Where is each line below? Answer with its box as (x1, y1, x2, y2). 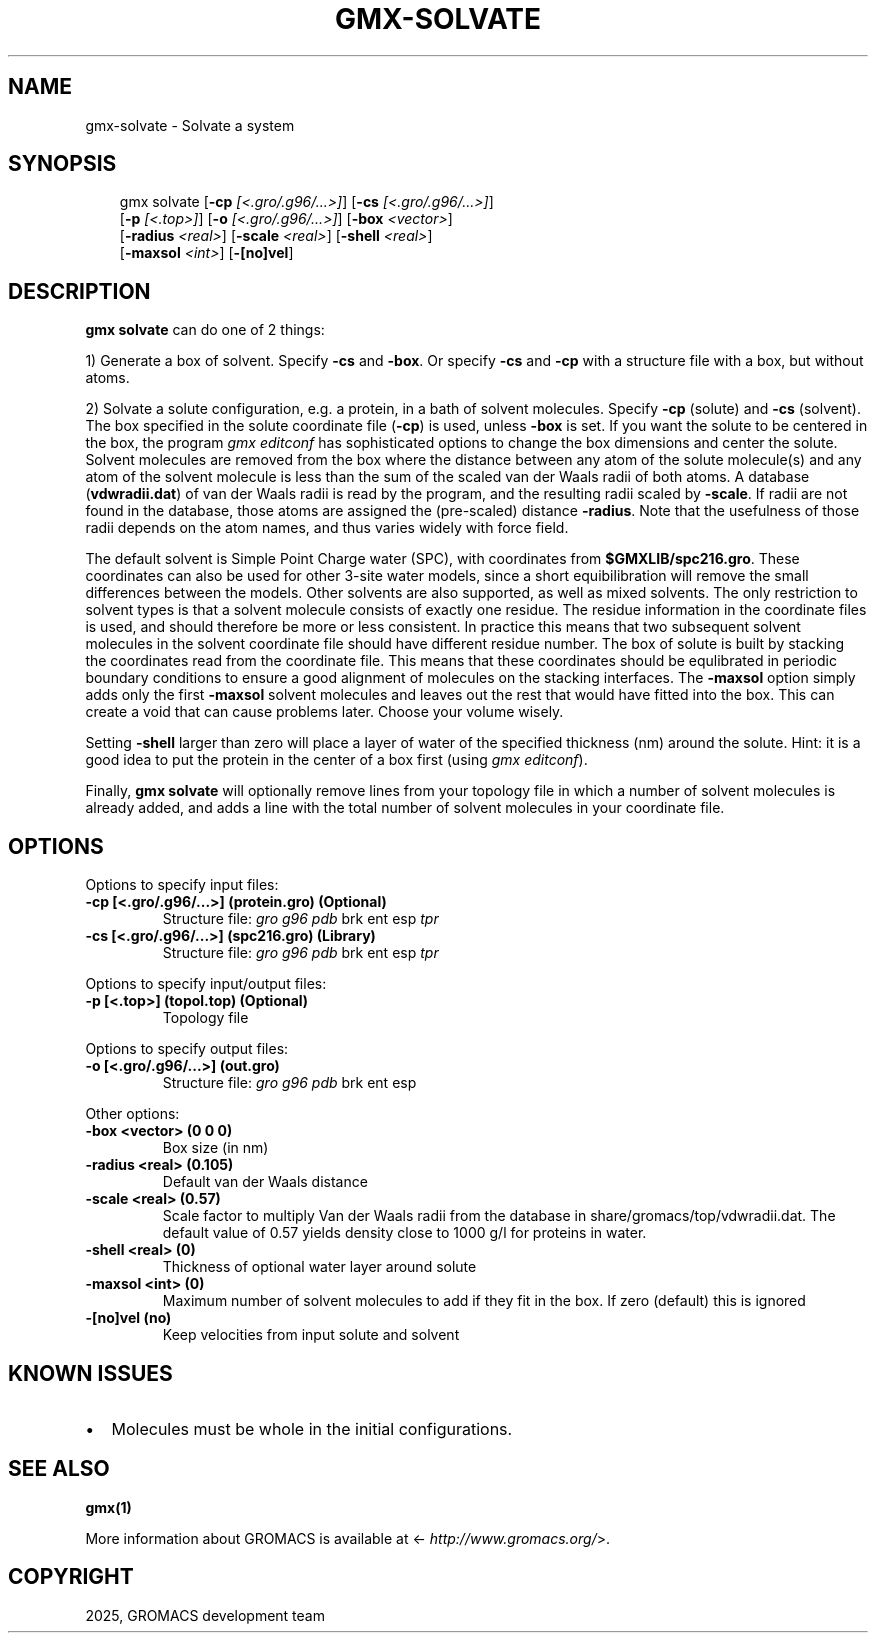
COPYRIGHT (8, 1564, 134, 1590)
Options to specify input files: (85, 876, 279, 894)
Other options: (85, 1105, 180, 1123)
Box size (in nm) (162, 1139, 269, 1157)
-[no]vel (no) (85, 1309, 172, 1327)
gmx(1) (85, 1498, 132, 1516)
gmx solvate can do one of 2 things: (85, 321, 325, 339)
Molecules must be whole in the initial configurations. (111, 1418, 513, 1439)
